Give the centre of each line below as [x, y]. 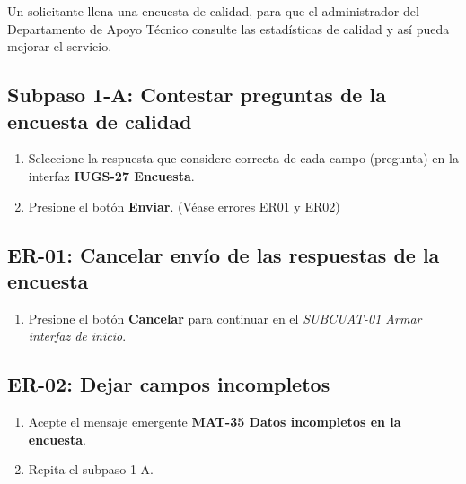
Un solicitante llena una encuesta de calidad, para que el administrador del [213, 11]
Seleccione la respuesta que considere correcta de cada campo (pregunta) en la [243, 158]
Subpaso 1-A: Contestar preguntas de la [197, 95]
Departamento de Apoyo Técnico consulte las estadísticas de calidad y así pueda [229, 28]
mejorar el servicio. [60, 46]
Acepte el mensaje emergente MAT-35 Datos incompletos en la [215, 422]
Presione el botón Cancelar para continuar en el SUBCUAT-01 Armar [225, 318]
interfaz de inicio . [77, 336]
